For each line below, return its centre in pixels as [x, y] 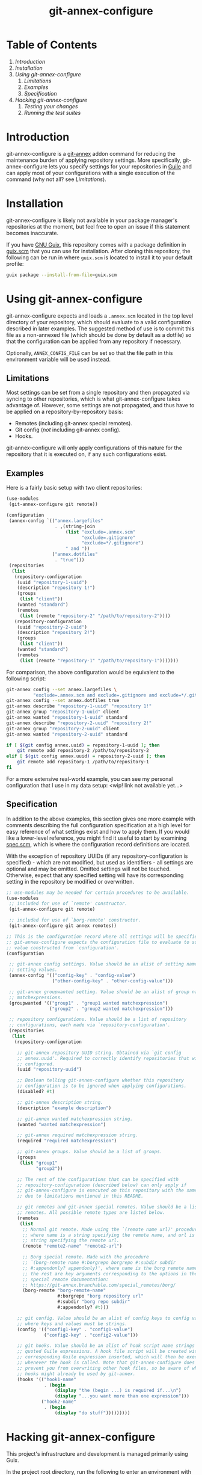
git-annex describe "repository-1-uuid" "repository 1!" [79, 706]
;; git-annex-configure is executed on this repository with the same [107, 1190]
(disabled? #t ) [36, 1092]
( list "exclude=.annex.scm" [100, 532]
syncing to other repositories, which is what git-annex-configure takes [93, 399]
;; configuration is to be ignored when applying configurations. [102, 1086]
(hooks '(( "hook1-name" [47, 1379]
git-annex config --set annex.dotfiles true [63, 701]
